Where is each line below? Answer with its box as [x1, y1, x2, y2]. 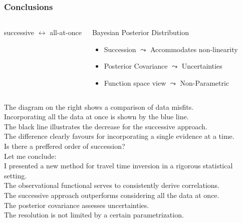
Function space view [104, 78, 166, 88]
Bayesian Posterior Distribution [92, 27, 189, 38]
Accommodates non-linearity [150, 44, 238, 54]
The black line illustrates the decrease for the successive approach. [4, 121, 207, 131]
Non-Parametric [180, 78, 229, 88]
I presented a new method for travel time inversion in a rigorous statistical [4, 160, 233, 171]
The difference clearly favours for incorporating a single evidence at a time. [4, 131, 234, 141]
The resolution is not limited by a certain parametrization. [4, 209, 184, 220]
